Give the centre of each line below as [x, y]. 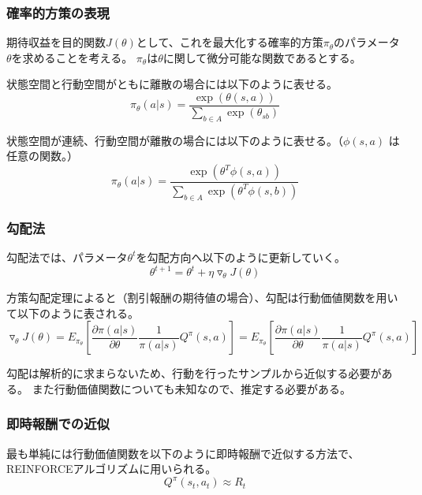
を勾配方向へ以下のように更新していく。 [241, 257]
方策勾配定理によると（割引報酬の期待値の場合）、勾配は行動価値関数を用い [202, 298]
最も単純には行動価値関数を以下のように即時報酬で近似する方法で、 [183, 453]
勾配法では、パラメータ [67, 257]
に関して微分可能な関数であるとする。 [262, 57]
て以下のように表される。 [73, 313]
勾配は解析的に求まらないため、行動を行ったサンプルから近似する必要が [194, 373]
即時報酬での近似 [58, 424]
